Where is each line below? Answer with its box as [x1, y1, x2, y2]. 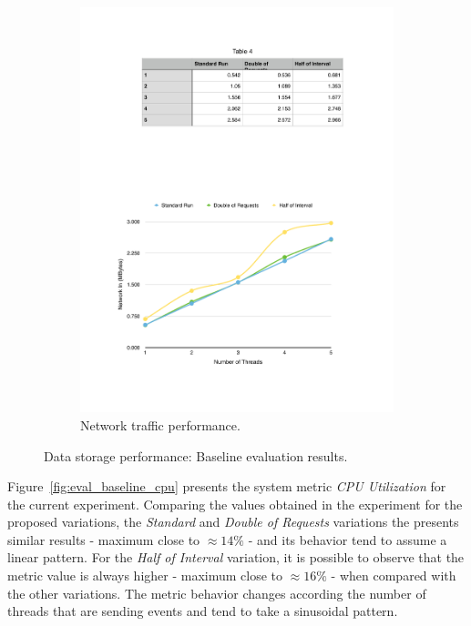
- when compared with [331, 566, 456, 585]
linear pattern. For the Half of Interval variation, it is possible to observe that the [7, 548, 465, 567]
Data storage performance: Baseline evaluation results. [44, 446, 348, 465]
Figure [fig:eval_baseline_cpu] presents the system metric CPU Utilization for [7, 477, 446, 496]
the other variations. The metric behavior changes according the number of [7, 583, 426, 602]
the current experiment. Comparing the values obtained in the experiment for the [7, 494, 463, 513]
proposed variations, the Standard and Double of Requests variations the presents [7, 512, 459, 531]
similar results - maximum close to [7, 530, 200, 549]
